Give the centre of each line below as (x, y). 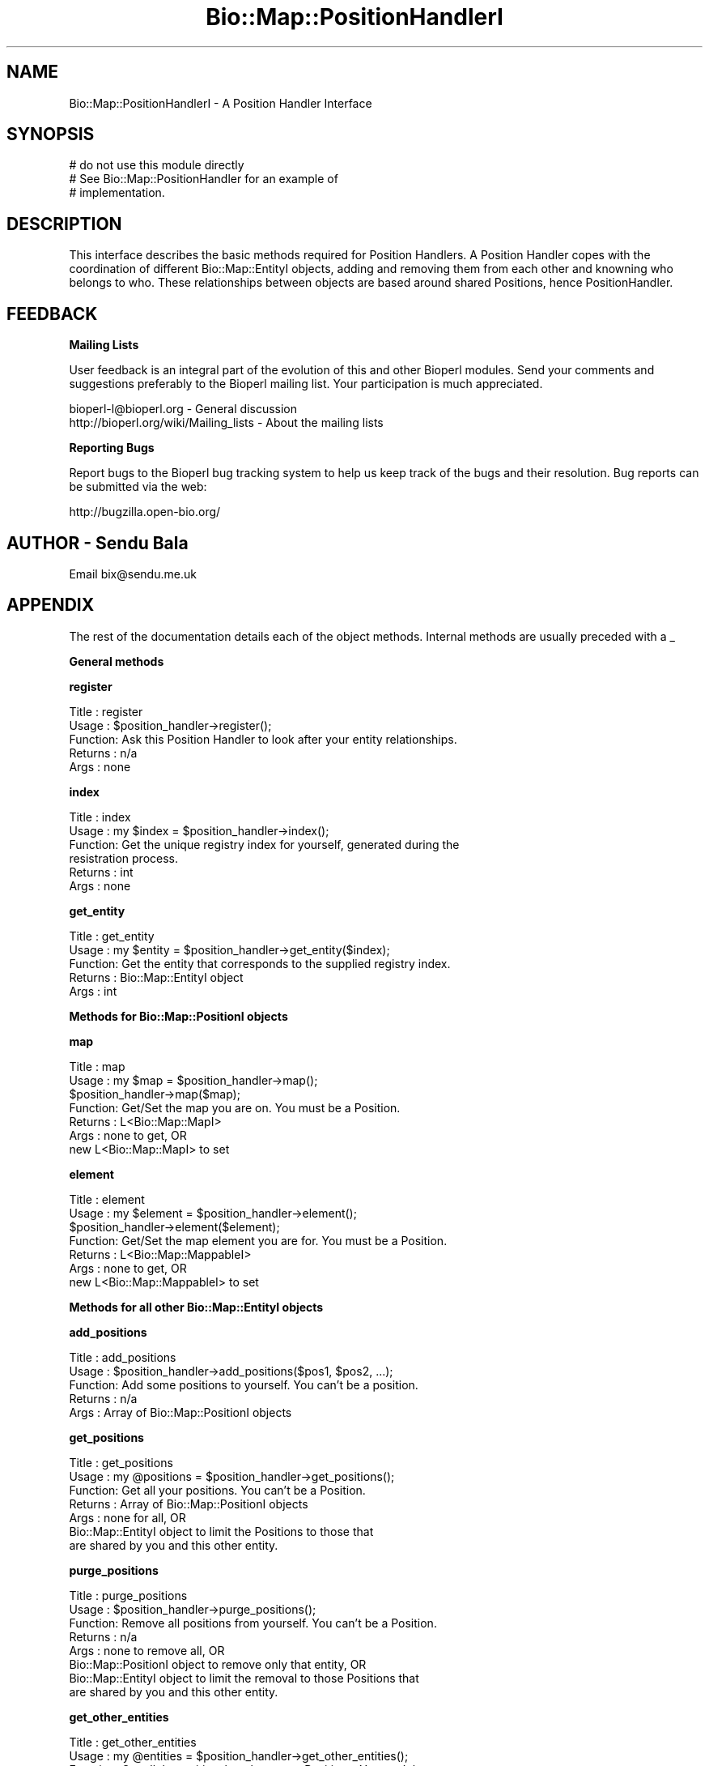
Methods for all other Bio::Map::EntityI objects (196, 1307)
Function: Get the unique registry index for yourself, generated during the (264, 844)
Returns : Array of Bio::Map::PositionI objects (189, 1504)
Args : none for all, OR (127, 1517)
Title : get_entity (112, 936)
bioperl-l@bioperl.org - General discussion (183, 409)
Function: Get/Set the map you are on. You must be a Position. (235, 1107)
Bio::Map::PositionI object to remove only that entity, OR (218, 1664)
